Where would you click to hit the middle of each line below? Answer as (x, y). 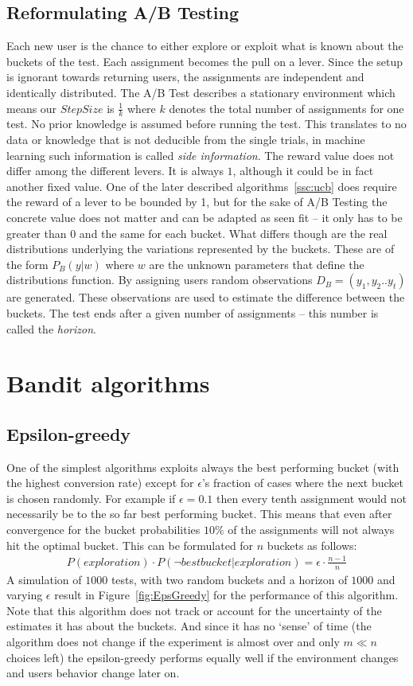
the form (27, 264)
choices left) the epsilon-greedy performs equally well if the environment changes (203, 657)
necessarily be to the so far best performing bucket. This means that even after (199, 514)
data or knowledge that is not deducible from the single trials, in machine (186, 139)
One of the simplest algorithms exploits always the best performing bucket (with (203, 467)
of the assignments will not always (311, 530)
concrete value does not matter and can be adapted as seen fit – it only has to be (205, 217)
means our (32, 108)
